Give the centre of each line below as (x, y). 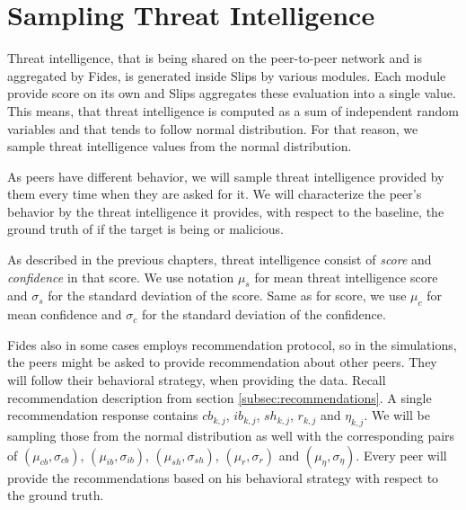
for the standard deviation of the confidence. (264, 314)
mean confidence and (65, 314)
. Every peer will (401, 455)
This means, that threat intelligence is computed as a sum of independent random (233, 110)
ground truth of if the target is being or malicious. (145, 229)
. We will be (397, 415)
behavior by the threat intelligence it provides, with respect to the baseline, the (226, 211)
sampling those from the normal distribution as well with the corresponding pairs (231, 436)
